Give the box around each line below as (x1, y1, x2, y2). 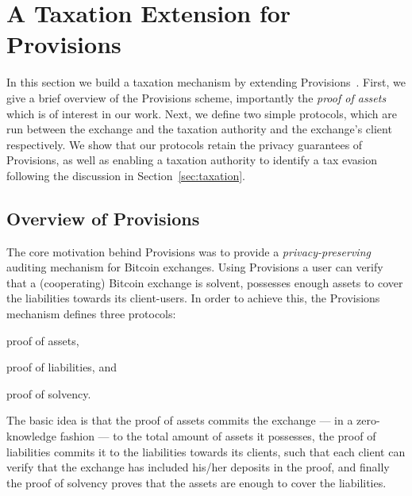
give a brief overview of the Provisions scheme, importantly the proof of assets (6, 89, 387, 106)
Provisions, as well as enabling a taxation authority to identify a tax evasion (6, 152, 377, 168)
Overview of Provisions (6, 206, 200, 230)
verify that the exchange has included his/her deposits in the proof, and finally (6, 459, 390, 475)
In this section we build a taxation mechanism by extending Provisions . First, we (6, 74, 406, 90)
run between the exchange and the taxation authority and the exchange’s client (6, 121, 392, 137)
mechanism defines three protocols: (6, 306, 176, 322)
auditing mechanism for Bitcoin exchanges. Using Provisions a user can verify (6, 259, 383, 275)
